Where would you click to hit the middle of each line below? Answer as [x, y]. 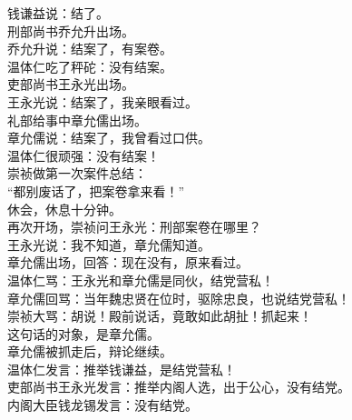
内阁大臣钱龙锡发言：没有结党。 [103, 405]
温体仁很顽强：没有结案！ [83, 155]
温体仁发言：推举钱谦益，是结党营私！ [122, 369]
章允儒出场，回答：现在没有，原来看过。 [128, 262]
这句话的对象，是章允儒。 [83, 333]
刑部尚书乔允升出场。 [71, 30]
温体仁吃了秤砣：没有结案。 [90, 66]
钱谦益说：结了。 [58, 13]
